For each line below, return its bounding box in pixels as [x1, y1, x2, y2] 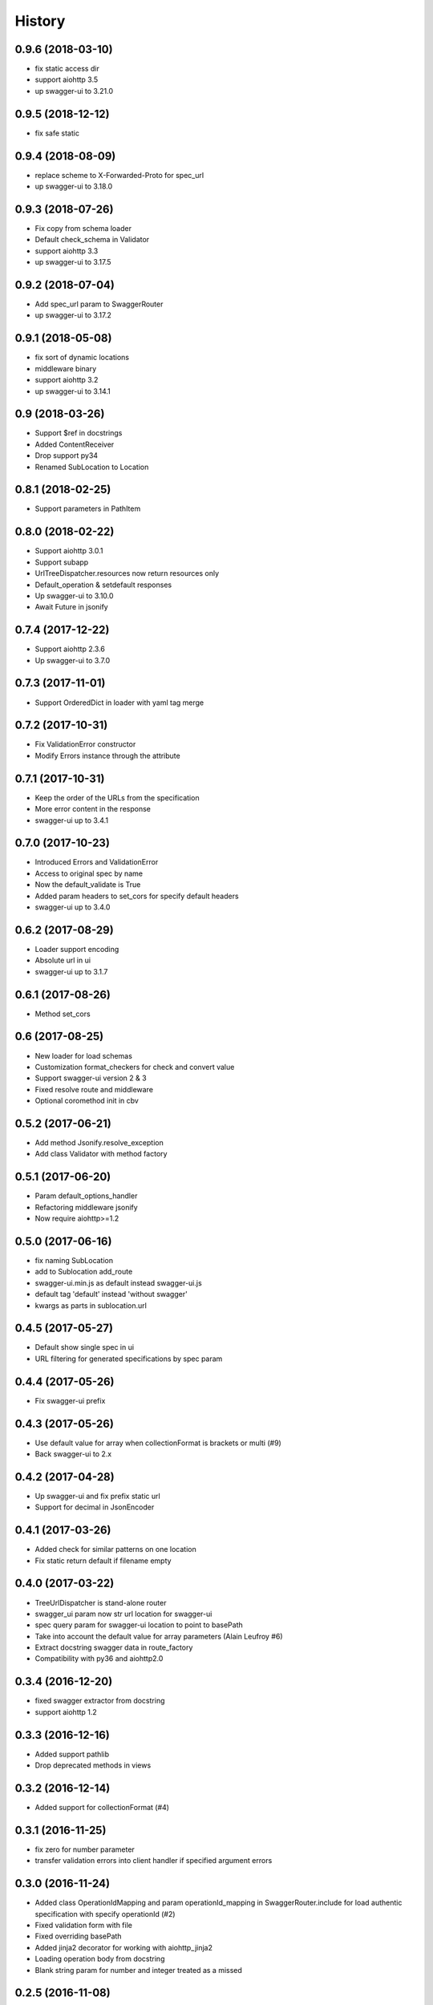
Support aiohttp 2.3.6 [34, 644, 106, 654]
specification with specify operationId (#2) [34, 1909, 176, 1918]
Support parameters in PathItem [34, 504, 141, 513]
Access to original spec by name [34, 869, 144, 878]
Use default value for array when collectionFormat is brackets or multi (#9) [34, 1438, 282, 1448]
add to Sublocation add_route [34, 1267, 133, 1277]
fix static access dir [34, 64, 99, 74]
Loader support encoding [34, 944, 119, 954]
